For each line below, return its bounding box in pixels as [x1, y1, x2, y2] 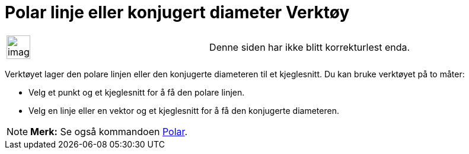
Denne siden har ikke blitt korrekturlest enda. [209, 41, 410, 53]
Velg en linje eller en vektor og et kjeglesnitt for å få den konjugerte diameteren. [28, 105, 339, 116]
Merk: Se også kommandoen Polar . [30, 125, 188, 137]
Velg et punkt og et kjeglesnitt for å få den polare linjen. [28, 87, 245, 97]
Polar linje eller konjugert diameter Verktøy [5, 2, 350, 22]
